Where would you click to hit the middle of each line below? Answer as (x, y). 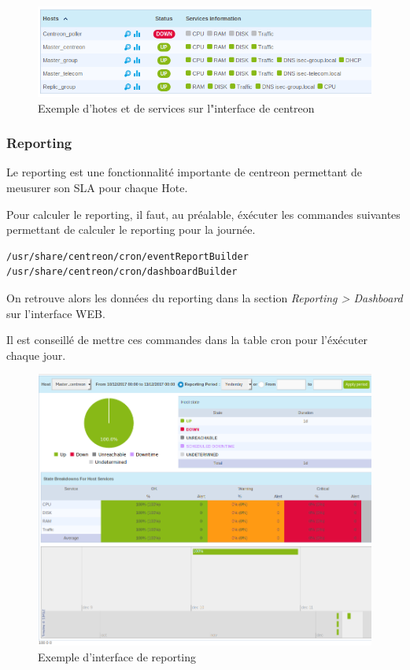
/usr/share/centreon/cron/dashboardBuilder (122, 272)
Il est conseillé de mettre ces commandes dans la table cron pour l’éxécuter (187, 340)
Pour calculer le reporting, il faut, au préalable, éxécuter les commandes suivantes (203, 214)
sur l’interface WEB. (56, 313)
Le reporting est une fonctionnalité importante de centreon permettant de (184, 172)
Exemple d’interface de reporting (117, 656)
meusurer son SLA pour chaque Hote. (97, 188)
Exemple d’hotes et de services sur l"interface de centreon (176, 107)
